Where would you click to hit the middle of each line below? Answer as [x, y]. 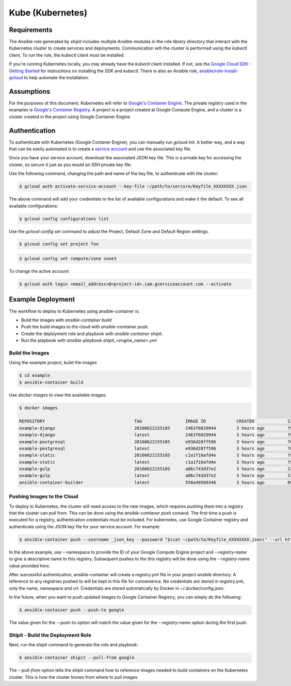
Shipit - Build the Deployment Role [50, 635]
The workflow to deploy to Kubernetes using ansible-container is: [74, 311]
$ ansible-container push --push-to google [72, 610]
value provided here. [30, 566]
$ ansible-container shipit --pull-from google [77, 658]
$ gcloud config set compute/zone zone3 [68, 259]
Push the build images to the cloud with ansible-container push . [85, 327]
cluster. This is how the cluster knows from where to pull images [73, 677]
